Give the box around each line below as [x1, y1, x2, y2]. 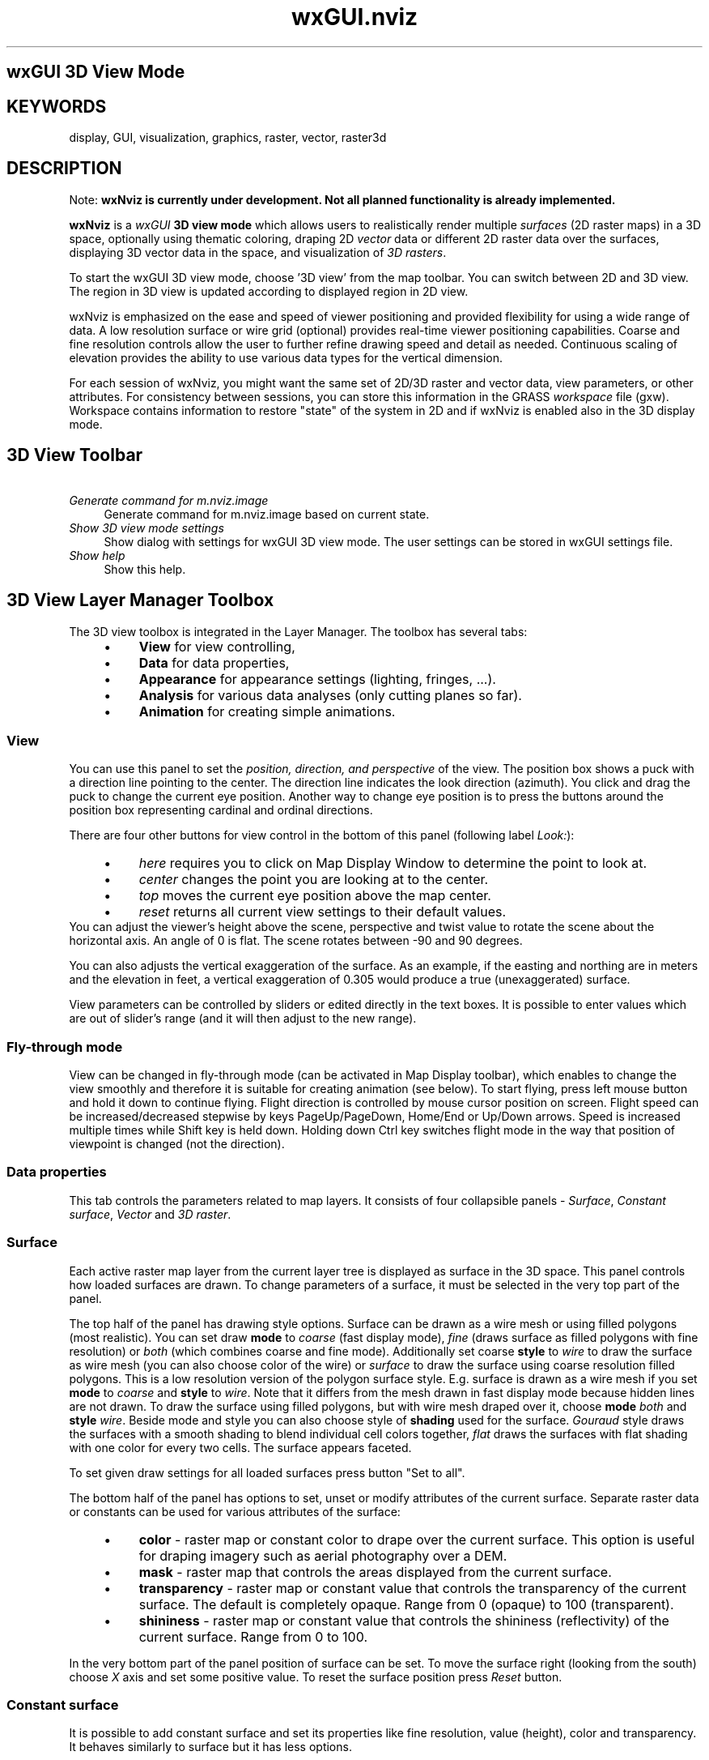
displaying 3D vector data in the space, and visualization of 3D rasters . [69, 245, 447, 259]
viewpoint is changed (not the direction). [69, 1137, 285, 1151]
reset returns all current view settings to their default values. [138, 903, 507, 921]
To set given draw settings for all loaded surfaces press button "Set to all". [69, 1465, 465, 1480]
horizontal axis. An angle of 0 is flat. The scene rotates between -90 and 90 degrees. [69, 933, 523, 948]
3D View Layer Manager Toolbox [6, 590, 274, 611]
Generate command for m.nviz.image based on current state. [104, 506, 430, 521]
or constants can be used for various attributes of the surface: [69, 1504, 401, 1519]
